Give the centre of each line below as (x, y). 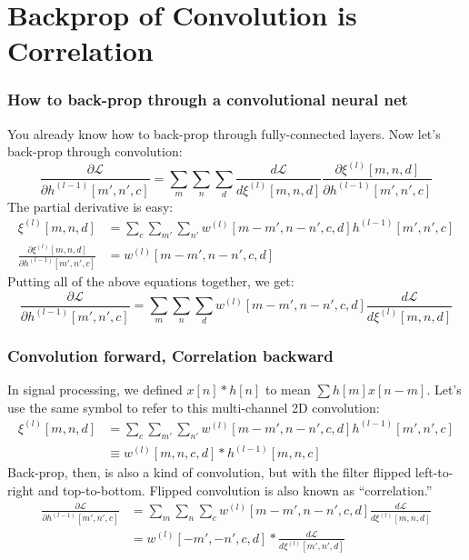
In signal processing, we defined (95, 390)
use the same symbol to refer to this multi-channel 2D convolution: (194, 407)
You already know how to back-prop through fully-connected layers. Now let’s (224, 133)
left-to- (434, 472)
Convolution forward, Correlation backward (170, 355)
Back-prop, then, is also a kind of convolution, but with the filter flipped (210, 472)
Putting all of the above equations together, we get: (151, 281)
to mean (288, 390)
